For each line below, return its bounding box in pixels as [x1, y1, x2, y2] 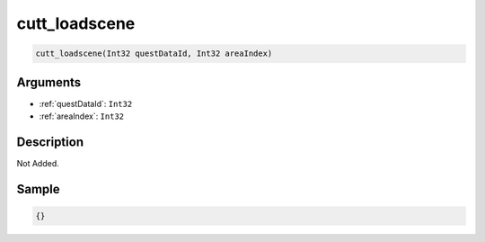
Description [16, 134, 84, 149]
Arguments [16, 75, 82, 90]
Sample [16, 181, 60, 197]
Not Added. [16, 157, 60, 168]
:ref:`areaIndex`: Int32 [39, 111, 125, 121]
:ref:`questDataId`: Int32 [39, 98, 133, 109]
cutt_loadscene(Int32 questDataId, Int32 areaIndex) [35, 49, 273, 58]
